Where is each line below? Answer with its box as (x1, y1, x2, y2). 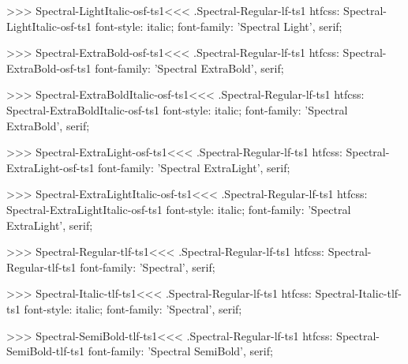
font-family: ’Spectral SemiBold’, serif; (88, 343, 273, 359)
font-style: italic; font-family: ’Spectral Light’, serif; (95, 17, 342, 34)
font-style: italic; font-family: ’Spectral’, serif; (24, 300, 242, 317)
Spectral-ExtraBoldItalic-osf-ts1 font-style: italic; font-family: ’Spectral (6, 101, 348, 118)
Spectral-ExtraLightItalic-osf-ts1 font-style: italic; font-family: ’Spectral (6, 201, 351, 217)
